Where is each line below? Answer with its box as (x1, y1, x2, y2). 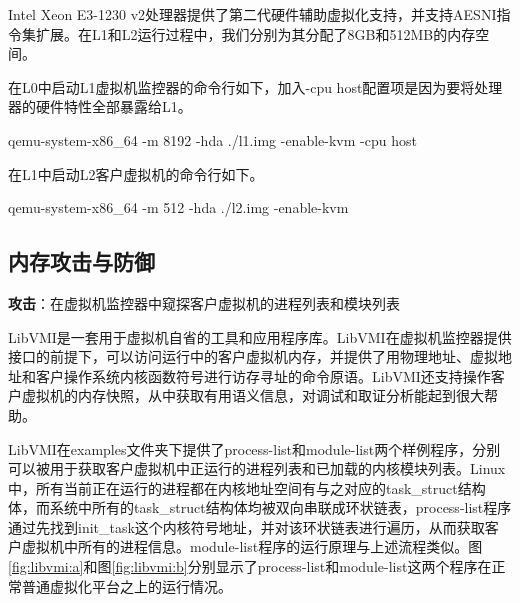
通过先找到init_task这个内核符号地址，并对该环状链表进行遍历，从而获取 (8, 516, 485, 537)
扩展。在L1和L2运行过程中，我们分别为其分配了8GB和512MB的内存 (35, 23, 476, 44)
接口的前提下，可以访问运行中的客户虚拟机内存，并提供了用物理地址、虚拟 (8, 346, 498, 367)
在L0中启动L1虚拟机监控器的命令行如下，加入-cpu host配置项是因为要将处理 (8, 76, 503, 97)
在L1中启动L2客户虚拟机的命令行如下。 (8, 163, 264, 184)
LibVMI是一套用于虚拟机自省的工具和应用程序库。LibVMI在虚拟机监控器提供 (8, 326, 512, 347)
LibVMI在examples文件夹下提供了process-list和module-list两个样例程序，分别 (8, 438, 501, 459)
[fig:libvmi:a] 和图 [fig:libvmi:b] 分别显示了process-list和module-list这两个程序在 (8, 556, 492, 577)
